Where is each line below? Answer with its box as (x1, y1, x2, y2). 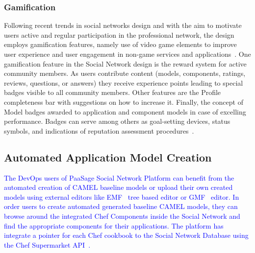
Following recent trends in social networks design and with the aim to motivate (4, 20, 242, 30)
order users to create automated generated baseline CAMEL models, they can (4, 201, 238, 211)
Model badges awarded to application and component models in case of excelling (4, 106, 246, 116)
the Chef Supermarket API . (4, 239, 91, 250)
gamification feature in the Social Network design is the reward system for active (4, 58, 247, 69)
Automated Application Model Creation (4, 149, 212, 164)
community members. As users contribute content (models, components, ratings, (4, 68, 246, 78)
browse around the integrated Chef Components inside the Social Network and (4, 210, 240, 221)
